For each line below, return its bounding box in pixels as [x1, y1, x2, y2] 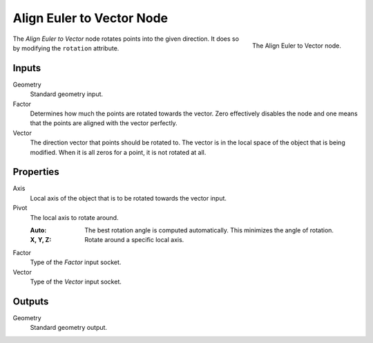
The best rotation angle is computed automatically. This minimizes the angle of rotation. [84, 226, 334, 234]
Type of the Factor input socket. [30, 258, 122, 266]
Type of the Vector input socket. [30, 277, 122, 286]
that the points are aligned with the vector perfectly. [30, 119, 178, 127]
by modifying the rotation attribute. [12, 44, 119, 52]
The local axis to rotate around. [30, 213, 119, 221]
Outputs [12, 295, 49, 307]
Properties [12, 166, 59, 178]
